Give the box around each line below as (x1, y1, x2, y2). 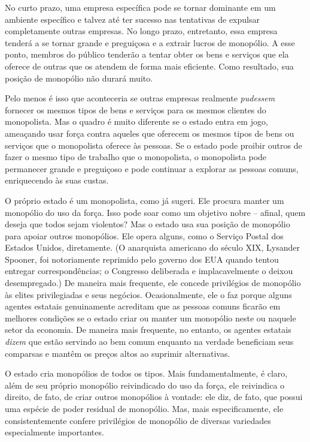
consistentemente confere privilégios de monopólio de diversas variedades (5, 414, 271, 426)
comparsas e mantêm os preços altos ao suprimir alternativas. (5, 347, 230, 359)
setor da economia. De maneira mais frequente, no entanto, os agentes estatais (5, 323, 291, 336)
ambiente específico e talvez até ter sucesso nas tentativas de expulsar (5, 13, 260, 25)
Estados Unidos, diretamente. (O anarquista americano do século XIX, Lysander (5, 241, 300, 254)
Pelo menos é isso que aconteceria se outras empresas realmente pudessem (5, 92, 275, 104)
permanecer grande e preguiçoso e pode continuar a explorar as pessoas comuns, (5, 162, 299, 175)
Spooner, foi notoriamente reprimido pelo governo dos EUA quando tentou (5, 252, 279, 265)
